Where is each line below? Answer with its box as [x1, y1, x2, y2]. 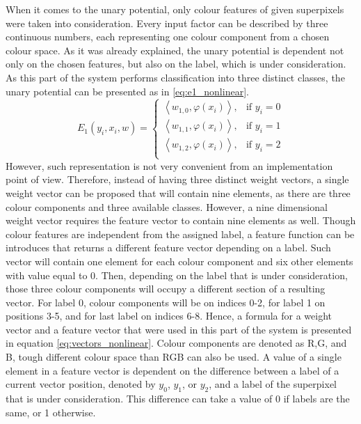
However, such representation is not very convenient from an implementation [6, 158, 333, 173]
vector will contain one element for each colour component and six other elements [6, 253, 353, 268]
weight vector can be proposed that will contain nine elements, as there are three [6, 185, 351, 200]
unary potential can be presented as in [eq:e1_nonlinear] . [6, 84, 249, 98]
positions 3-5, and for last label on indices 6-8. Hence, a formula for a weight [6, 308, 332, 323]
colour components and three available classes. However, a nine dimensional [6, 199, 328, 214]
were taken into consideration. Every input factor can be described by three [6, 15, 328, 30]
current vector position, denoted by [6, 377, 156, 391]
